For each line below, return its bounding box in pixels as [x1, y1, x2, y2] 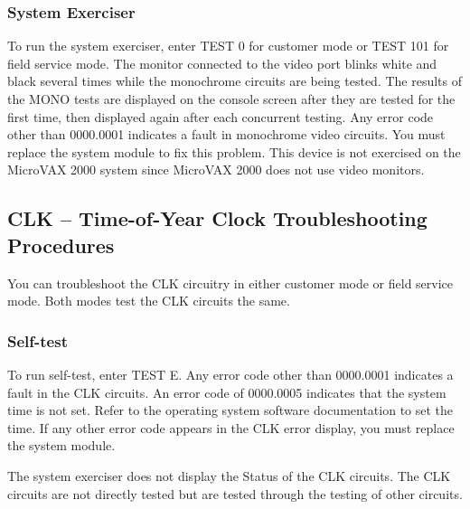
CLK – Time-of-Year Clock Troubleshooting [7, 204, 428, 232]
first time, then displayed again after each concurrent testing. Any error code [7, 107, 434, 126]
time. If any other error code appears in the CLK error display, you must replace [7, 418, 455, 437]
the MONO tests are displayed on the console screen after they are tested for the [7, 90, 456, 108]
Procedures [7, 231, 115, 259]
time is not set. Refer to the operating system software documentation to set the [7, 401, 454, 419]
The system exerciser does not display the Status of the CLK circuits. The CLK [7, 466, 451, 485]
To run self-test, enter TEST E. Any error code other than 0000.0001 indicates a [7, 364, 454, 383]
